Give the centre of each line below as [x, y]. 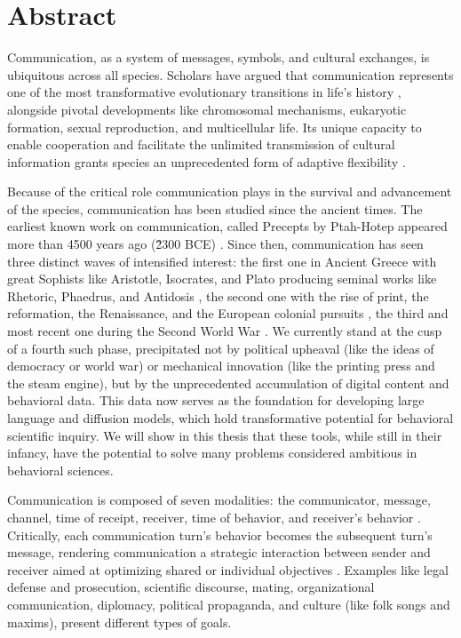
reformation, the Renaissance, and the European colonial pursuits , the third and [228, 313]
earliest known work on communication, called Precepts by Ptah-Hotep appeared [227, 226]
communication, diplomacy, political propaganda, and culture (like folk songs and [229, 604]
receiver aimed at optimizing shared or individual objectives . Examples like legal [228, 569]
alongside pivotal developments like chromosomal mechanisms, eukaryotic [207, 109]
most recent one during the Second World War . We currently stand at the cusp [225, 331]
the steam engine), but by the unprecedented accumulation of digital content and [228, 383]
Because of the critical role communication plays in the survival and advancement [230, 191]
